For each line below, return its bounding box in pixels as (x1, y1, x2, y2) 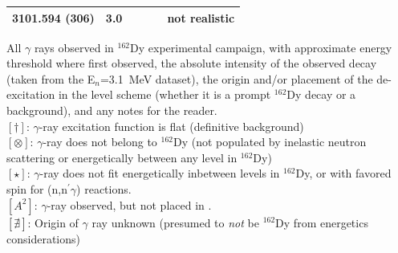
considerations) (6, 230, 80, 247)
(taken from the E (6, 70, 95, 87)
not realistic (167, 9, 235, 26)
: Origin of (27, 214, 79, 231)
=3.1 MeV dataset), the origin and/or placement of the (99, 70, 373, 87)
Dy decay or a (286, 86, 356, 103)
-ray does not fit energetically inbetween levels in (39, 165, 280, 182)
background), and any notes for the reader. (6, 101, 217, 118)
